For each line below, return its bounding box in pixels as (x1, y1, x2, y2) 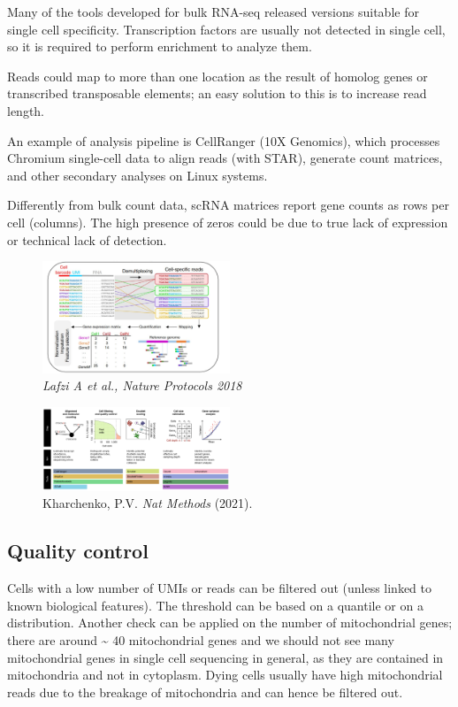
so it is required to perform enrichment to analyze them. (7, 37, 312, 56)
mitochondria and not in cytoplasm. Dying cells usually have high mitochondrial (7, 665, 443, 684)
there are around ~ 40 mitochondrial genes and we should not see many (7, 630, 394, 649)
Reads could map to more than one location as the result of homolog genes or (7, 66, 428, 85)
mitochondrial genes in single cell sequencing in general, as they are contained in (7, 648, 444, 666)
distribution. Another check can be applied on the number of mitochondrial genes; (7, 613, 453, 632)
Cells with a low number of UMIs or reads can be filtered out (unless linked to (7, 579, 432, 597)
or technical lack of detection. (7, 230, 167, 249)
